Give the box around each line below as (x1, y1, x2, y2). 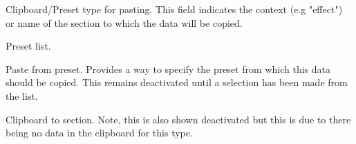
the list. (6, 88, 38, 103)
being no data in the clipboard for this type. (6, 125, 193, 140)
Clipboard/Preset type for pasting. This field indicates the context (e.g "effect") (6, 2, 343, 16)
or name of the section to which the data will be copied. (6, 15, 243, 30)
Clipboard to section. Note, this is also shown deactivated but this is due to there (6, 112, 351, 126)
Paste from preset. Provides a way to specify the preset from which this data (6, 61, 331, 76)
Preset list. (6, 39, 51, 53)
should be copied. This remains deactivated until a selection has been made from (6, 75, 348, 90)
